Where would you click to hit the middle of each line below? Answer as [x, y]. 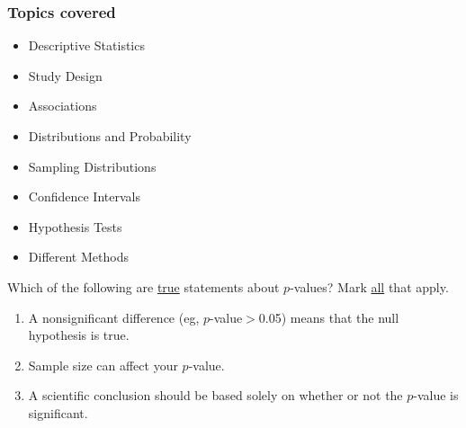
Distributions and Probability [110, 136]
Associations [63, 106]
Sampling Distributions [92, 166]
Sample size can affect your [103, 365]
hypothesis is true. [79, 335]
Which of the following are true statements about [143, 286]
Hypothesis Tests [75, 226]
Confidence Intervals [84, 196]
